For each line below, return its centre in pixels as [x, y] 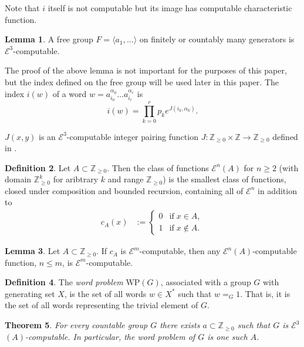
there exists [180, 325]
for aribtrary [76, 179]
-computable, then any [180, 251]
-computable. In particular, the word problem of [110, 336]
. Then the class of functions [158, 167]
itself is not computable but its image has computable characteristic [170, 8]
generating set [30, 293]
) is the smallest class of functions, [224, 179]
